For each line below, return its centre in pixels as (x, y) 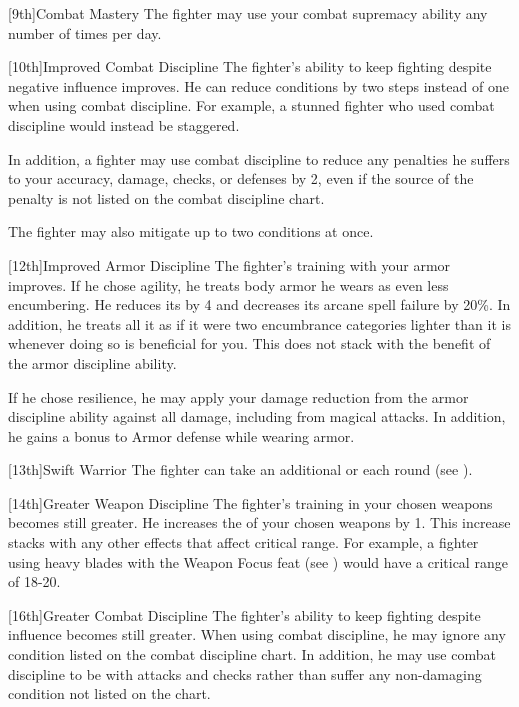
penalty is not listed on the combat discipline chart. (166, 197)
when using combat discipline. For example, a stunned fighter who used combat (251, 105)
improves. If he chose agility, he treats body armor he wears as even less (228, 284)
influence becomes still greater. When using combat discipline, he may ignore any (257, 634)
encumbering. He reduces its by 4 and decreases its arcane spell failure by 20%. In (259, 304)
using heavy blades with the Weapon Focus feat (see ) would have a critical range (258, 561)
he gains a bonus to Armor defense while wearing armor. (181, 435)
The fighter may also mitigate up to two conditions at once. (191, 231)
